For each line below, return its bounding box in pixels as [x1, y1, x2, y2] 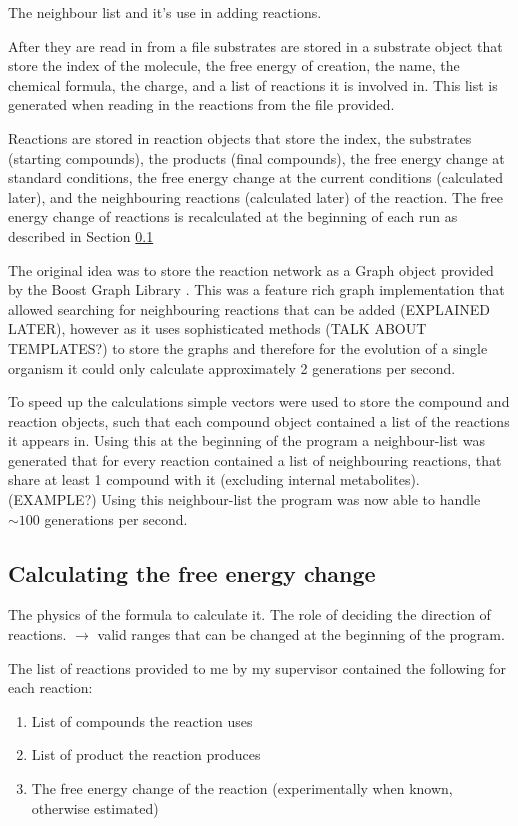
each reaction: [8, 677, 93, 698]
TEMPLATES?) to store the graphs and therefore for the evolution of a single [8, 337, 488, 358]
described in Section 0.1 [8, 225, 154, 246]
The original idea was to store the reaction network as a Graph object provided [8, 259, 494, 280]
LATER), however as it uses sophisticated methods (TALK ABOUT [8, 318, 427, 339]
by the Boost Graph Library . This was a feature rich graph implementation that [8, 279, 505, 300]
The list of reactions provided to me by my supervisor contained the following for [8, 657, 506, 678]
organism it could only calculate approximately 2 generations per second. [8, 357, 456, 378]
